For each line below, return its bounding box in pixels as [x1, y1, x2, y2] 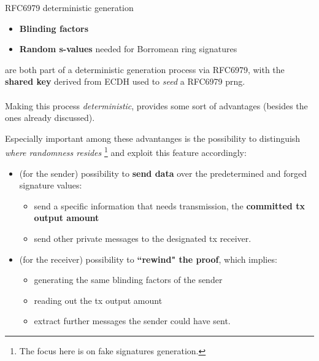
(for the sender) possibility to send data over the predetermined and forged [19, 166, 307, 179]
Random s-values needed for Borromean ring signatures [19, 42, 237, 55]
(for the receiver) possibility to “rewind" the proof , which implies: [19, 252, 277, 265]
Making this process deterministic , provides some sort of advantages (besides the [5, 99, 308, 112]
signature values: [19, 179, 82, 192]
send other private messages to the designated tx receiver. [34, 231, 252, 244]
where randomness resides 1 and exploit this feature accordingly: [5, 144, 247, 158]
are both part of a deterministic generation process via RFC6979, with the [5, 63, 285, 76]
